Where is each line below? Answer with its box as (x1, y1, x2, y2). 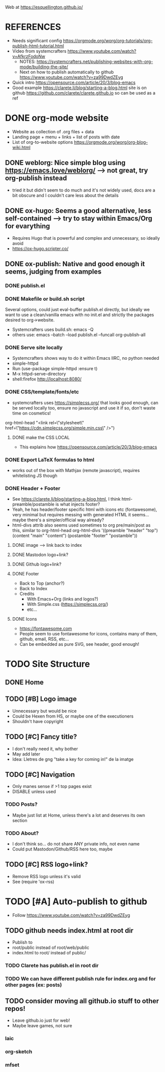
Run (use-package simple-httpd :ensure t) (12, 366, 98, 372)
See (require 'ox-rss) (12, 879, 55, 884)
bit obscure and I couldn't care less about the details (12, 192, 119, 198)
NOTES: (19, 59, 36, 64)
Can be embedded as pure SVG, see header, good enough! (19, 641, 139, 647)
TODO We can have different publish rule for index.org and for (5, 976, 156, 982)
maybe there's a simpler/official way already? (12, 517, 104, 523)
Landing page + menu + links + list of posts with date (12, 134, 120, 140)
